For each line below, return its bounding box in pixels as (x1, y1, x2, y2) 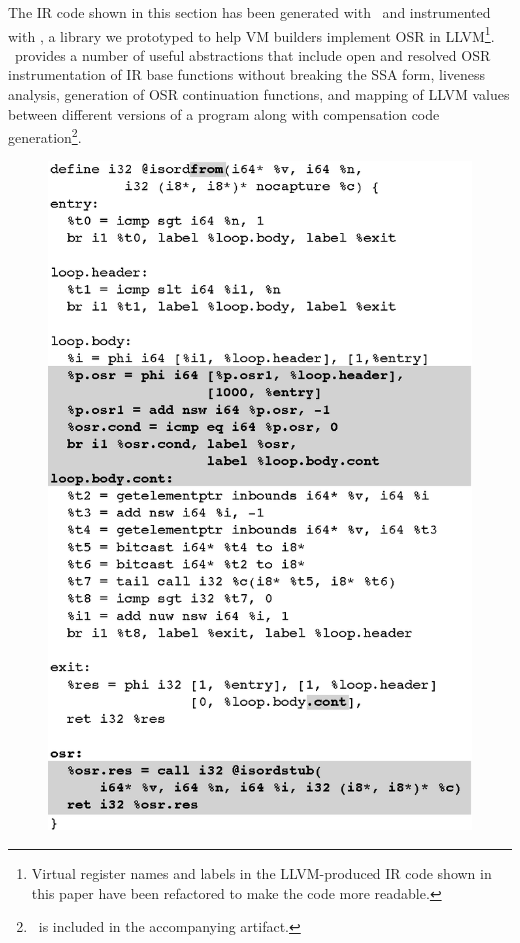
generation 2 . (8, 124, 82, 147)
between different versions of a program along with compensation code (8, 103, 440, 124)
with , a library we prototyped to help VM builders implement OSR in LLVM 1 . (8, 22, 495, 46)
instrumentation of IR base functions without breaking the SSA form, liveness (8, 64, 486, 85)
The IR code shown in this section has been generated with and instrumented (8, 2, 491, 22)
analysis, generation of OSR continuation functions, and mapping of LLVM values (8, 84, 510, 105)
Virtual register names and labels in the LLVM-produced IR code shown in (31, 863, 492, 884)
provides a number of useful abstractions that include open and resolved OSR (14, 44, 491, 65)
